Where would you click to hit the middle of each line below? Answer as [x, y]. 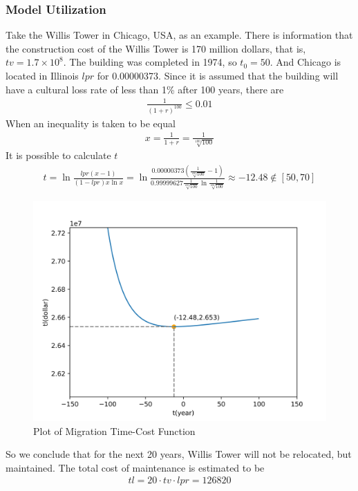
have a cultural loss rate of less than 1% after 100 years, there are [145, 89]
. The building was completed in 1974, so [150, 62]
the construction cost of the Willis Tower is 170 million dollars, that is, [156, 48]
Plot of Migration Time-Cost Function [114, 430]
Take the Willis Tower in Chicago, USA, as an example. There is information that [179, 35]
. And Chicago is [305, 62]
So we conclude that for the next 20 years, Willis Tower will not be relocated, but [179, 454]
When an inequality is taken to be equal [91, 123]
